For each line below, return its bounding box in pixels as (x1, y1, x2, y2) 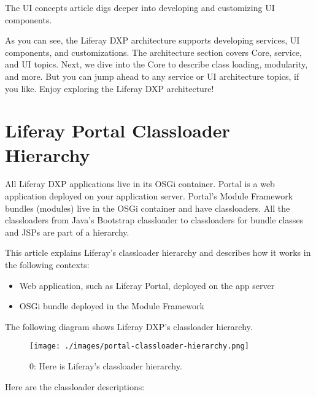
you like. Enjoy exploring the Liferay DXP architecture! (5, 82, 214, 94)
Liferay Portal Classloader (5, 118, 230, 143)
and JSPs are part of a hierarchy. (5, 225, 129, 238)
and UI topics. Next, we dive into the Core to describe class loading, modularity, (5, 58, 308, 71)
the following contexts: (5, 258, 90, 271)
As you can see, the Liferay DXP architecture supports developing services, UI (5, 34, 300, 47)
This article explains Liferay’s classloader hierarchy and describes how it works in (5, 246, 311, 259)
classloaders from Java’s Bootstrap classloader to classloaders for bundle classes (5, 214, 304, 226)
